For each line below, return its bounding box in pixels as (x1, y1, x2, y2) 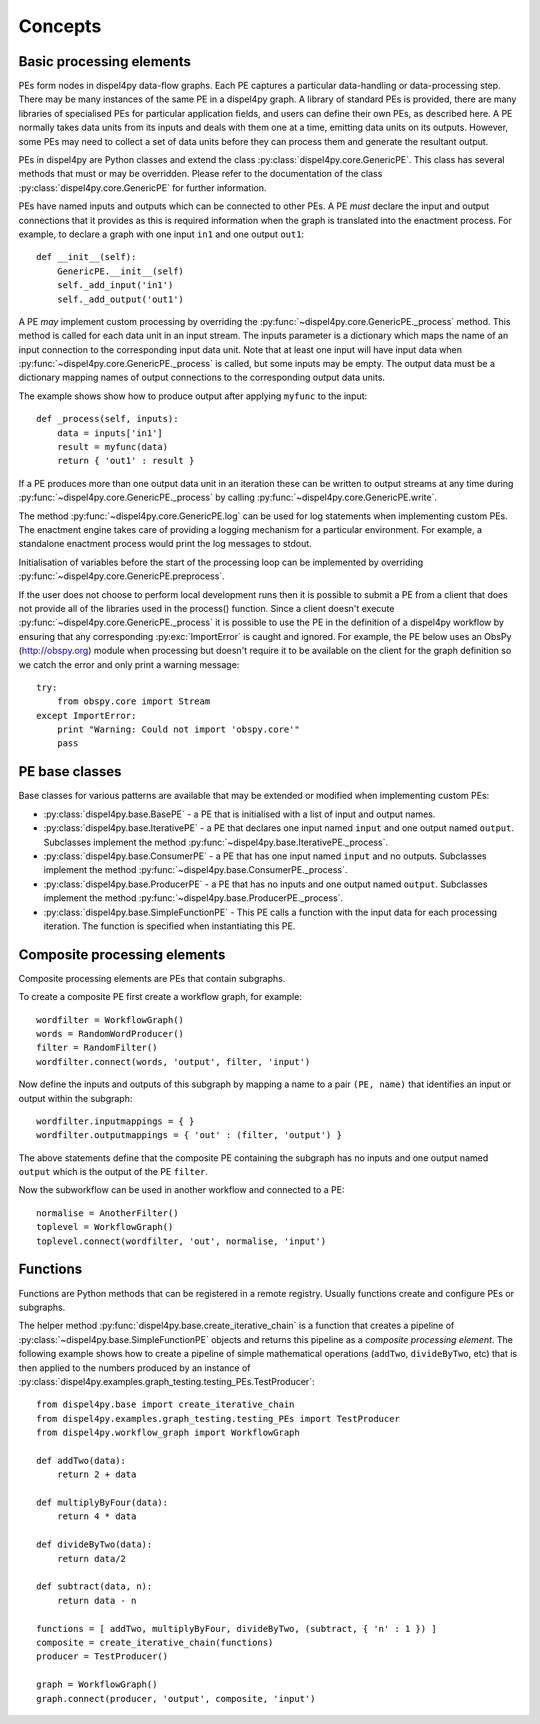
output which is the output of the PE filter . (18, 1166, 209, 1178)
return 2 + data (56, 1469, 137, 1480)
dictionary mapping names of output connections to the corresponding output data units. (18, 371, 385, 384)
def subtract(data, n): (36, 1581, 153, 1592)
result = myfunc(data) (56, 441, 169, 453)
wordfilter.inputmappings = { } (36, 1115, 195, 1127)
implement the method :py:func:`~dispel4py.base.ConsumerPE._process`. (43, 864, 348, 876)
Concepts (18, 15, 102, 37)
